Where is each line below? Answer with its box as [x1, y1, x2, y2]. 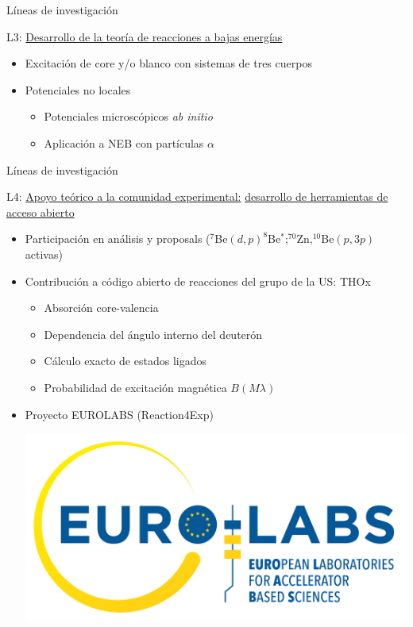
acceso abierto [6, 203, 75, 220]
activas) [25, 245, 63, 262]
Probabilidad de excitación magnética [44, 379, 227, 395]
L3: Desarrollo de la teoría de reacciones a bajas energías [6, 28, 283, 44]
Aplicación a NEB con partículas [44, 134, 204, 151]
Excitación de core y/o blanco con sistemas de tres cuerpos [25, 55, 312, 71]
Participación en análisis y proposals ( [25, 230, 210, 247]
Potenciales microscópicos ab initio [44, 108, 213, 125]
